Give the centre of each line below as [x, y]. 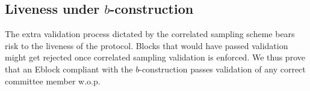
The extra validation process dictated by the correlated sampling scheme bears [150, 34]
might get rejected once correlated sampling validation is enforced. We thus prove [155, 57]
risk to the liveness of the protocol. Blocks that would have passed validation [147, 45]
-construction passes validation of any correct [222, 69]
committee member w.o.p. [53, 81]
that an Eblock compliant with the [69, 69]
